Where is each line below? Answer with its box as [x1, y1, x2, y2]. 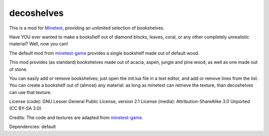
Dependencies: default [9, 124, 56, 130]
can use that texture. [9, 89, 52, 95]
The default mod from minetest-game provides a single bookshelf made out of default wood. [9, 50, 200, 56]
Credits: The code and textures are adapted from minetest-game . [9, 115, 143, 121]
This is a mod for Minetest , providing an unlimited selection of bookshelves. [9, 25, 164, 31]
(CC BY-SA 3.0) [9, 105, 42, 112]
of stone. [9, 66, 28, 72]
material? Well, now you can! [9, 41, 68, 47]
